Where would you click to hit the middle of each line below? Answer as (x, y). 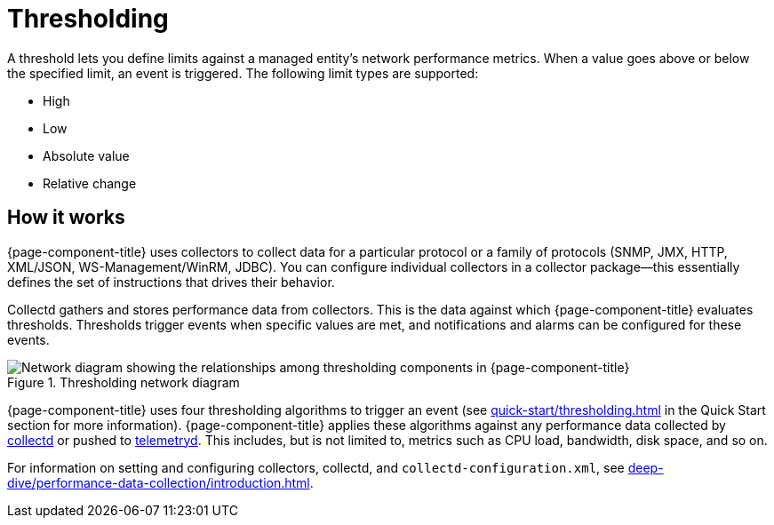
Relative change (90, 183)
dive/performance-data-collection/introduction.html (159, 482)
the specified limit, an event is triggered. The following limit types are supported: (243, 73)
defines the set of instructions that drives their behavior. (171, 282)
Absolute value (86, 155)
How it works (66, 218)
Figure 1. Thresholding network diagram (124, 382)
